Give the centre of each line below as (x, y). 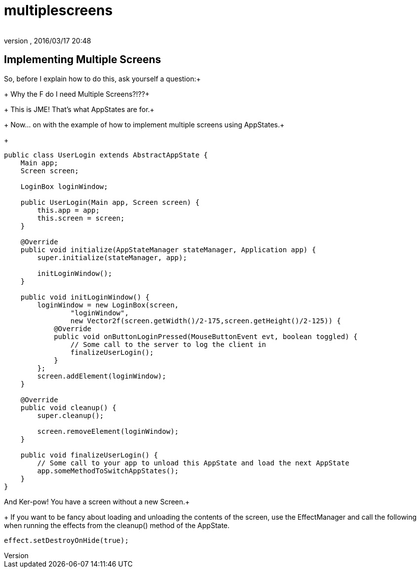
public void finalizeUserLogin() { (89, 455)
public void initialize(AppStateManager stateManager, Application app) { (168, 249)
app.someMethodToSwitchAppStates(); (108, 471)
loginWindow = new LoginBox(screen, (108, 305)
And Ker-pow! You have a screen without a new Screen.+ (97, 501)
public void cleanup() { (68, 407)
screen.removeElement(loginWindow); (108, 431)
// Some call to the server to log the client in (168, 344)
